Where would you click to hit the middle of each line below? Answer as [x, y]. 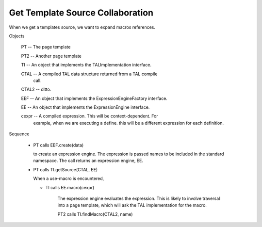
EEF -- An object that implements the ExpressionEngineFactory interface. [94, 98]
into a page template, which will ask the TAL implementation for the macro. [132, 205]
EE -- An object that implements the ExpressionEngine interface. [85, 107]
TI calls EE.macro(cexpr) [70, 187]
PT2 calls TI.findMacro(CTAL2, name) [95, 214]
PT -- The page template [46, 47]
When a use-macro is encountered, [69, 178]
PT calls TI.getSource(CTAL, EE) [65, 169]
